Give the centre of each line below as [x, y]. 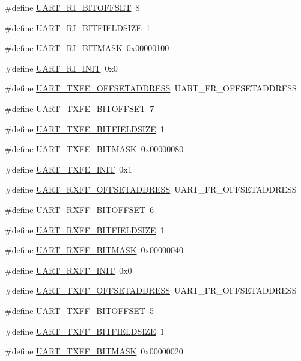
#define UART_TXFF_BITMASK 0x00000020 [94, 351]
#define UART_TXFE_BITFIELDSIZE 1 [85, 128]
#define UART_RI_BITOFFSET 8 [72, 7]
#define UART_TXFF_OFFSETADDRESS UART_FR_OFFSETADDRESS [151, 290]
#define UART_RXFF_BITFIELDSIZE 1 [85, 230]
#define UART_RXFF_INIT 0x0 [68, 270]
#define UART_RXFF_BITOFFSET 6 [80, 209]
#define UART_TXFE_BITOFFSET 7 [80, 108]
